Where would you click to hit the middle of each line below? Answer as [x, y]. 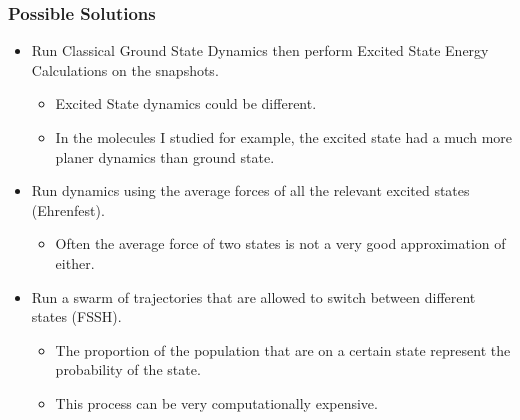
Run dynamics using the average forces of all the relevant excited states [250, 190]
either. [75, 262]
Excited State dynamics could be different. [186, 103]
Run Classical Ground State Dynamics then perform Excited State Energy [260, 50]
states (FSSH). [76, 316]
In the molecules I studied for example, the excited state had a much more [284, 137]
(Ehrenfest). [68, 209]
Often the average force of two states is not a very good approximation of [280, 243]
